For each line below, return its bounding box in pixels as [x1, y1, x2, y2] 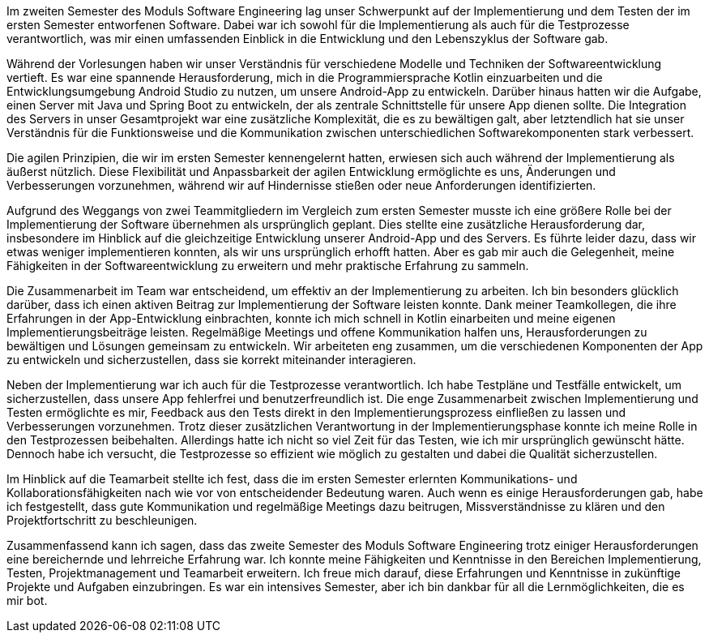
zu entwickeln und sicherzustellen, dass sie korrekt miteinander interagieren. [6, 353, 416, 367]
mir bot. [6, 594, 48, 607]
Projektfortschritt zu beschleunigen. [6, 513, 198, 527]
